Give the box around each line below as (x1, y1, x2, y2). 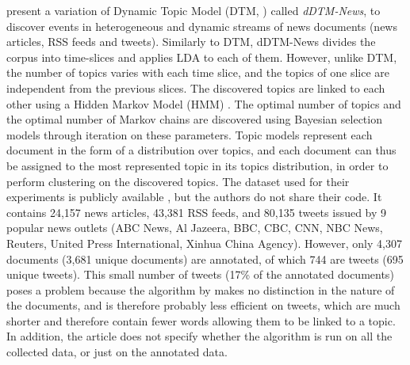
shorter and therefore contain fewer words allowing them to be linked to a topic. (6, 312, 396, 329)
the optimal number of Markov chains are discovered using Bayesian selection (6, 111, 382, 127)
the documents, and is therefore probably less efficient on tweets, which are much (6, 297, 400, 314)
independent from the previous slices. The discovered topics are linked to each (6, 79, 385, 96)
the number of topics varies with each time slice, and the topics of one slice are (6, 64, 390, 81)
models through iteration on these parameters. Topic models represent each (6, 126, 373, 143)
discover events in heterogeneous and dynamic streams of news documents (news (6, 17, 397, 34)
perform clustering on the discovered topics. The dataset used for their (6, 173, 350, 189)
